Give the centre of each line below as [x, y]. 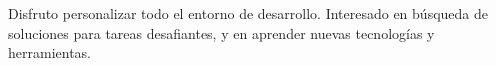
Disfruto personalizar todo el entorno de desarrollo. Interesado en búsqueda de [248, 13]
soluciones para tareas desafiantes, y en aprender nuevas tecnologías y [221, 32]
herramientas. [49, 52]
